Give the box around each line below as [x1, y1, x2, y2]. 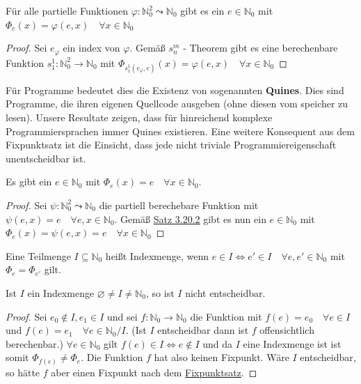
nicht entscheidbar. [185, 285, 266, 300]
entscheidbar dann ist [157, 323, 249, 337]
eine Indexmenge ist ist [243, 336, 342, 351]
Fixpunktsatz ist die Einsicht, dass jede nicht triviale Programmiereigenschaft [6, 137, 337, 152]
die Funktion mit [190, 309, 262, 323]
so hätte [6, 364, 40, 379]
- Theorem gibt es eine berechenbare [183, 40, 338, 55]
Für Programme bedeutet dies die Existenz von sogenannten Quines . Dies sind [6, 82, 344, 97]
